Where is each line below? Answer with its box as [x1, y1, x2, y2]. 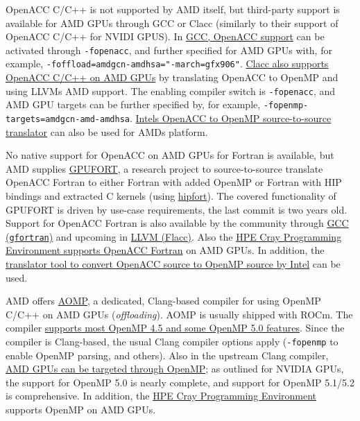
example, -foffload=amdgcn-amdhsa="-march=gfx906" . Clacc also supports [6, 56, 329, 71]
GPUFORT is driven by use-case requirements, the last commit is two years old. [6, 202, 348, 216]
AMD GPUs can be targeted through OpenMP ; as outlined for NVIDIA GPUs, [6, 361, 344, 376]
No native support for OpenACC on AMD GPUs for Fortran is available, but [6, 148, 334, 162]
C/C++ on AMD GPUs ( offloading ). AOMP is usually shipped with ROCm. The [6, 307, 353, 321]
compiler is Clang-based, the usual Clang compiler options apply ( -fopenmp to [6, 334, 338, 349]
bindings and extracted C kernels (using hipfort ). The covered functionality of [6, 189, 336, 203]
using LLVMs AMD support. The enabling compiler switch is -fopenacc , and [6, 83, 336, 98]
